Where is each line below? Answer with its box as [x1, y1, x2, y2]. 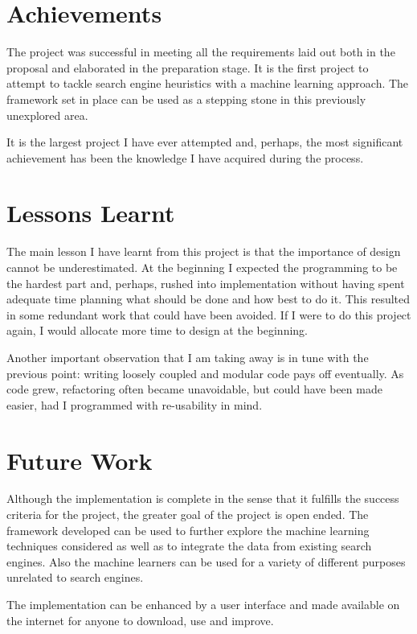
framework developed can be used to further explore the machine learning [6, 521, 370, 538]
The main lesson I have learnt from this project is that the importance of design [6, 243, 401, 260]
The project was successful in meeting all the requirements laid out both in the [6, 43, 395, 60]
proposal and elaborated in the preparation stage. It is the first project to [6, 59, 369, 76]
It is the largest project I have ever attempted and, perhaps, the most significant [6, 134, 403, 150]
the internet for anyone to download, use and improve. [6, 611, 274, 628]
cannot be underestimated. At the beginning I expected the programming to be [6, 259, 398, 275]
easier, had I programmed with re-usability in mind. [6, 396, 263, 413]
